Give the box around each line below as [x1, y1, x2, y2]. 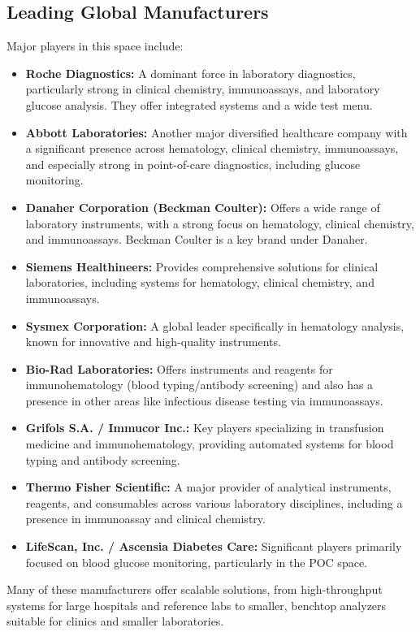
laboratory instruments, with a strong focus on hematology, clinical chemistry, [25, 214, 414, 232]
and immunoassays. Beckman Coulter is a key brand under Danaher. [25, 231, 368, 248]
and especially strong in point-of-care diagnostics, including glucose [25, 155, 361, 172]
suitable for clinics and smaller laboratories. [6, 613, 224, 630]
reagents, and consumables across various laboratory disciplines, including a [25, 494, 403, 511]
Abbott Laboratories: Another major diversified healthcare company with [25, 123, 408, 141]
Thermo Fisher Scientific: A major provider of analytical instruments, [25, 478, 392, 496]
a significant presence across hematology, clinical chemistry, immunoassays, [25, 140, 399, 157]
